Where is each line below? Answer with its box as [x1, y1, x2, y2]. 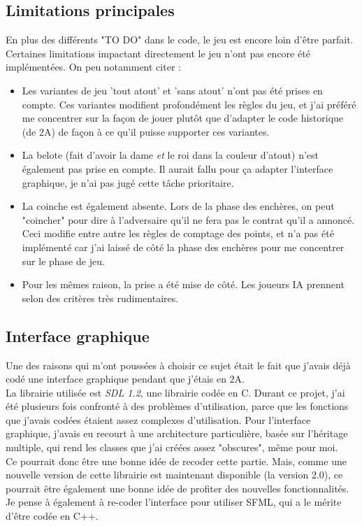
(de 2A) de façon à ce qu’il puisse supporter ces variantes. [22, 124, 270, 138]
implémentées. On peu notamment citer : [6, 59, 181, 74]
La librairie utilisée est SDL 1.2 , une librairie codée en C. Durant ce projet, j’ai [6, 385, 345, 399]
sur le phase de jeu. [22, 253, 105, 268]
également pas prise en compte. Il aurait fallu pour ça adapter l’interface [22, 161, 333, 176]
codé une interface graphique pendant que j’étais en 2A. [6, 371, 245, 386]
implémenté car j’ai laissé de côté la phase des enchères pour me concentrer [22, 239, 345, 254]
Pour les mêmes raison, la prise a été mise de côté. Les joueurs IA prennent [22, 277, 345, 292]
